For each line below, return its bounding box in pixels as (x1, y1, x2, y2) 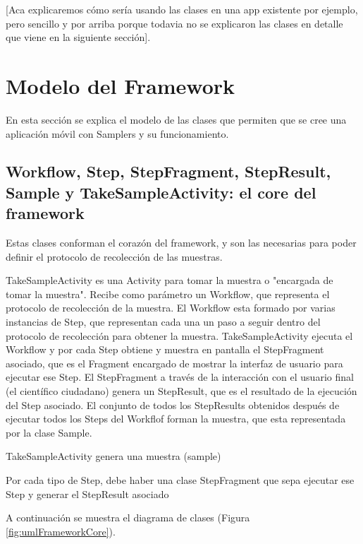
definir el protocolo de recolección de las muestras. (6, 249, 223, 264)
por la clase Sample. (6, 425, 92, 439)
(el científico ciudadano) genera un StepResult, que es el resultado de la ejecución (6, 384, 357, 398)
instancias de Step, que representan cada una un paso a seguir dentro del (6, 314, 321, 329)
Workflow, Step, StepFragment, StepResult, (6, 160, 331, 182)
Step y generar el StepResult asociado (6, 486, 169, 501)
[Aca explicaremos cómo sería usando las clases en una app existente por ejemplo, (6, 2, 358, 16)
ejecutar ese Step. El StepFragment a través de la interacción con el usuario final (6, 369, 354, 384)
